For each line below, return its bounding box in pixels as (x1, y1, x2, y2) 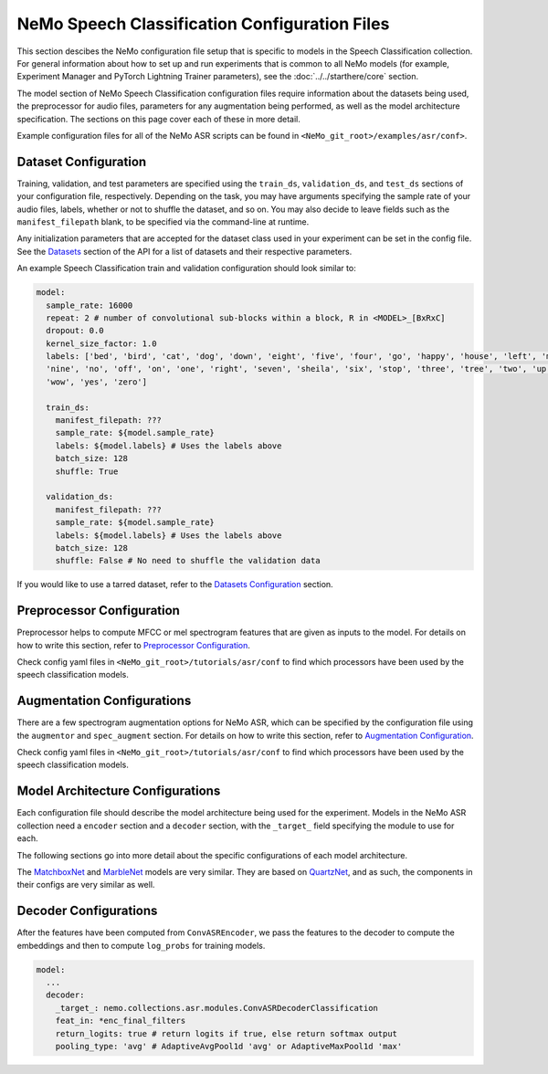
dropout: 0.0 (46, 325, 104, 336)
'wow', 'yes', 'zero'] (46, 376, 148, 387)
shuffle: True (55, 466, 119, 477)
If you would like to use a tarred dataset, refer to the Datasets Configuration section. (16, 579, 333, 590)
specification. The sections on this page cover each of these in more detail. (16, 113, 300, 124)
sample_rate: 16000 (46, 300, 133, 311)
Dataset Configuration (16, 153, 147, 169)
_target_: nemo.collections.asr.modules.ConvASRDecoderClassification (55, 1003, 379, 1013)
